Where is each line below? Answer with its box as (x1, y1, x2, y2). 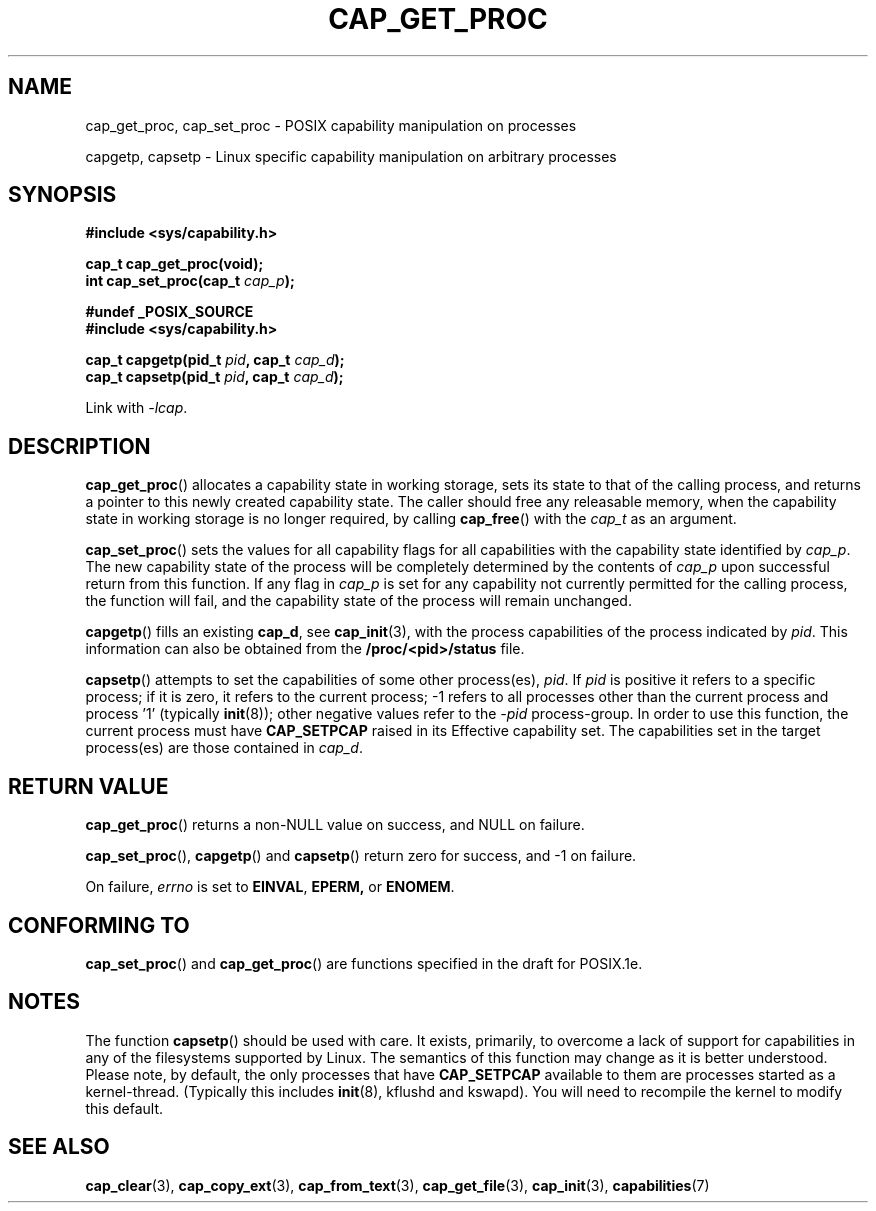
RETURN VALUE (8, 773, 169, 799)
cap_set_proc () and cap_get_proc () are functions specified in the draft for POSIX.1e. (85, 954, 643, 972)
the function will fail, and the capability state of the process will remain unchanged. (85, 592, 632, 610)
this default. (85, 1099, 164, 1117)
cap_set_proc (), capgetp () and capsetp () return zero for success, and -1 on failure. (85, 847, 637, 865)
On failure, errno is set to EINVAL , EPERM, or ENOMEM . (85, 878, 455, 896)
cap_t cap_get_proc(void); (85, 255, 264, 273)
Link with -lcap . (85, 399, 188, 417)
